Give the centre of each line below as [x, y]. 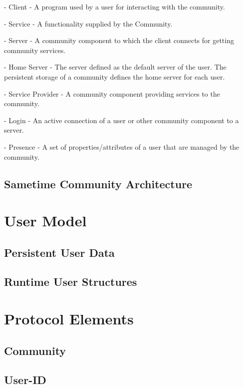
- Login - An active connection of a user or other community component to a [121, 120]
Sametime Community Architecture [98, 183]
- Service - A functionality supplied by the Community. [88, 23]
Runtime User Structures [71, 282]
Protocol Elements [69, 319]
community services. [35, 50]
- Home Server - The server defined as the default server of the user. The [115, 67]
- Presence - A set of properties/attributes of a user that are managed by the [122, 146]
